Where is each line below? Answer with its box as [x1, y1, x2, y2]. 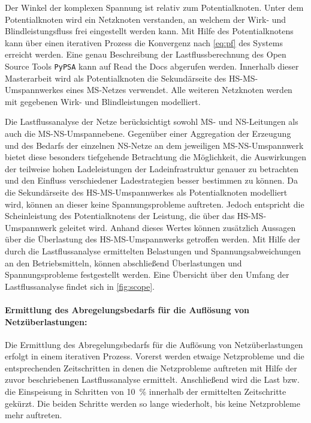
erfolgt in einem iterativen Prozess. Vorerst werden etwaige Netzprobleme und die [5, 350, 304, 362]
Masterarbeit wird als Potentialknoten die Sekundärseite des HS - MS [5, 71, 255, 84]
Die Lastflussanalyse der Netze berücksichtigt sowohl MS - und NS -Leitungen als [5, 115, 298, 128]
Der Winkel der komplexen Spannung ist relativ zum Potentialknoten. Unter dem [5, 1, 304, 13]
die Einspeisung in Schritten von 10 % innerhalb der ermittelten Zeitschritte [5, 385, 286, 398]
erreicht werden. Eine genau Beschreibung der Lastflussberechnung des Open [5, 48, 286, 61]
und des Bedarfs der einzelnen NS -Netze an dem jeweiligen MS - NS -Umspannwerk [5, 139, 304, 151]
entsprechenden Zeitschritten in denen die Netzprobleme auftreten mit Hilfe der [5, 361, 297, 374]
